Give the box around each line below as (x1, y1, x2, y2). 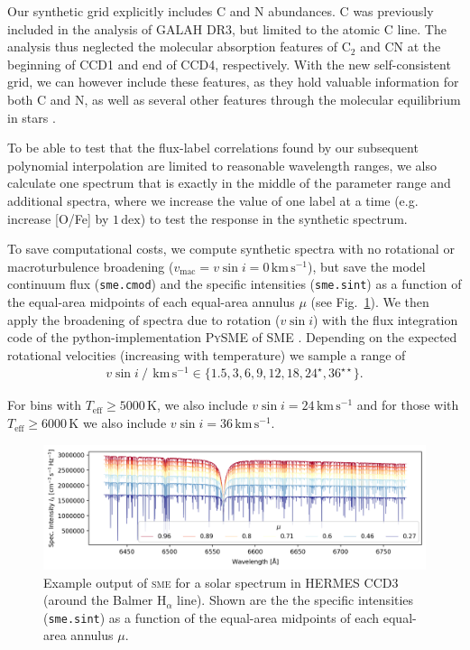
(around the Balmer (43, 590, 153, 609)
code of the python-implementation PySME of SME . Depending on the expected (7, 328, 457, 347)
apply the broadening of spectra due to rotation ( (7, 310, 281, 329)
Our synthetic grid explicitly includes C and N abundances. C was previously (7, 2, 434, 20)
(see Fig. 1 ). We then (310, 292, 429, 311)
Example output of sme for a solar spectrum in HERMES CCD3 (43, 572, 399, 591)
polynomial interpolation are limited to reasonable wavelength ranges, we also (7, 155, 437, 174)
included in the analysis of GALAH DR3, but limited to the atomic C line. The (7, 19, 447, 38)
